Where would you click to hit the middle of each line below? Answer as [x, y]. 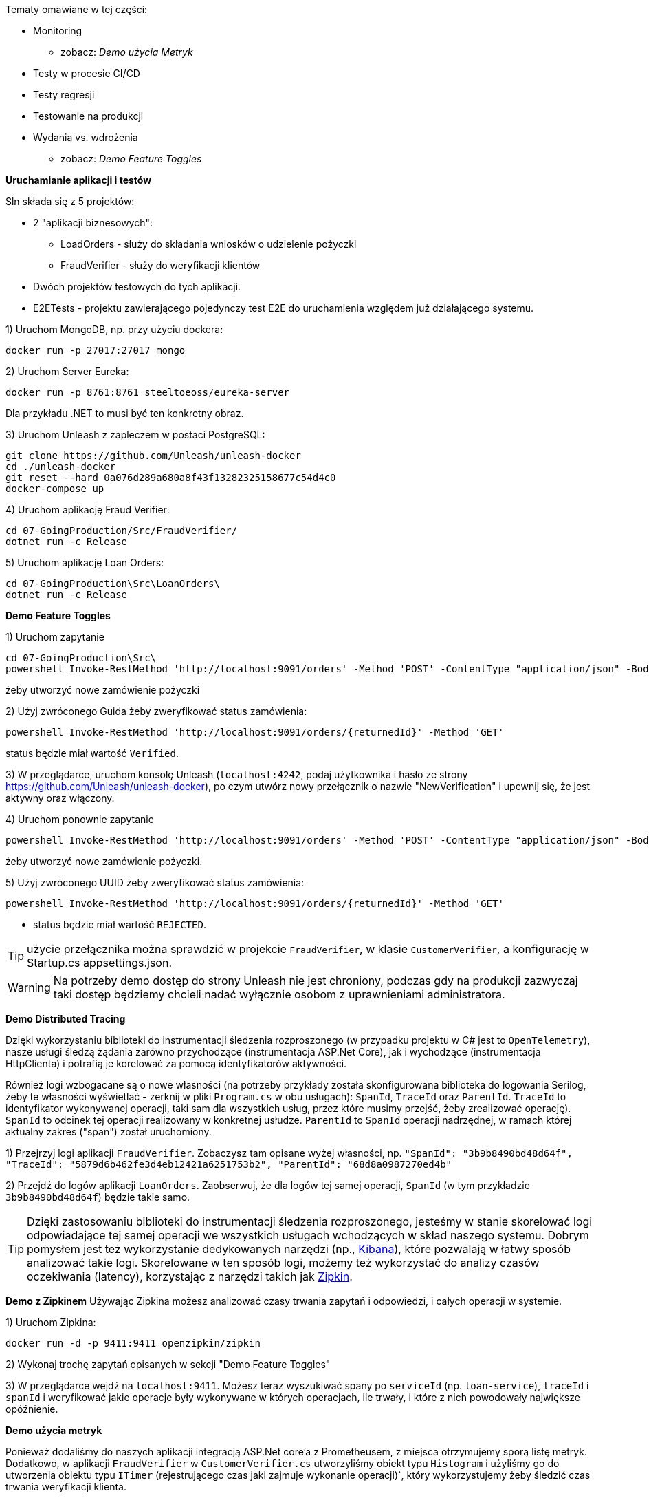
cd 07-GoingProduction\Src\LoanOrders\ [113, 584]
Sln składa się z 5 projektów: [70, 201]
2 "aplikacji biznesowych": [93, 223]
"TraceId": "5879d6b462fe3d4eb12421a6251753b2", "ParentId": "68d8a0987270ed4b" [229, 1164]
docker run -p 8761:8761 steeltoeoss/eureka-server [148, 392]
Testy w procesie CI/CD [87, 73]
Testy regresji [64, 95]
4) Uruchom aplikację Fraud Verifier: [88, 510]
